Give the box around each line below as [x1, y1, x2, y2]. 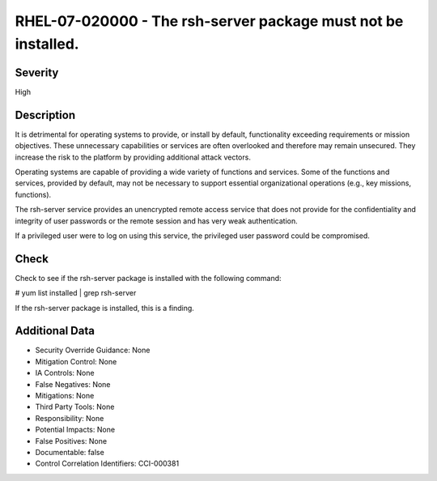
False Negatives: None [35, 379, 111, 389]
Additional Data [15, 324, 95, 338]
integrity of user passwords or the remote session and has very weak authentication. [15, 215, 299, 226]
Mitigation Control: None [35, 356, 117, 366]
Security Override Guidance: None [35, 345, 151, 355]
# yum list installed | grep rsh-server [15, 288, 137, 298]
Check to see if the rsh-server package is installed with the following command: [15, 273, 282, 283]
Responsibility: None [35, 413, 104, 423]
